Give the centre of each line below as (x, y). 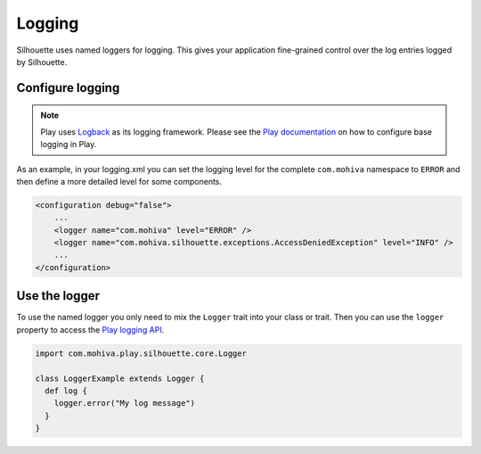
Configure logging (68, 88)
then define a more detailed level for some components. (119, 181)
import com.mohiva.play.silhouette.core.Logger (141, 353)
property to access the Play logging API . (90, 329)
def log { (66, 391)
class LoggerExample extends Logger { (120, 378)
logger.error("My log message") (125, 403)
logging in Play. (69, 144)
